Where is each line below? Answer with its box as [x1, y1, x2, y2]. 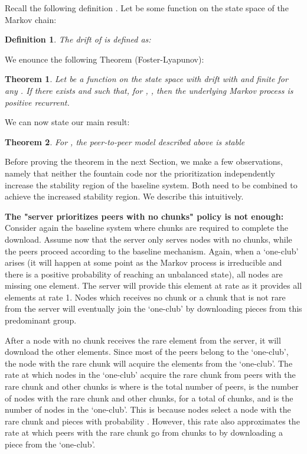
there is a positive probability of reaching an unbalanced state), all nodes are [5, 267, 283, 280]
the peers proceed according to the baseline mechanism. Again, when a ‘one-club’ [5, 244, 299, 257]
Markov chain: [5, 13, 57, 25]
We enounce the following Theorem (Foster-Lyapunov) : [5, 53, 204, 65]
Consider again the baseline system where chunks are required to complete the [5, 221, 289, 234]
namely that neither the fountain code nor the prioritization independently [5, 166, 275, 179]
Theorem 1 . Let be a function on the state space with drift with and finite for [5, 73, 288, 85]
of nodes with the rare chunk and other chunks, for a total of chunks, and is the [5, 391, 293, 404]
